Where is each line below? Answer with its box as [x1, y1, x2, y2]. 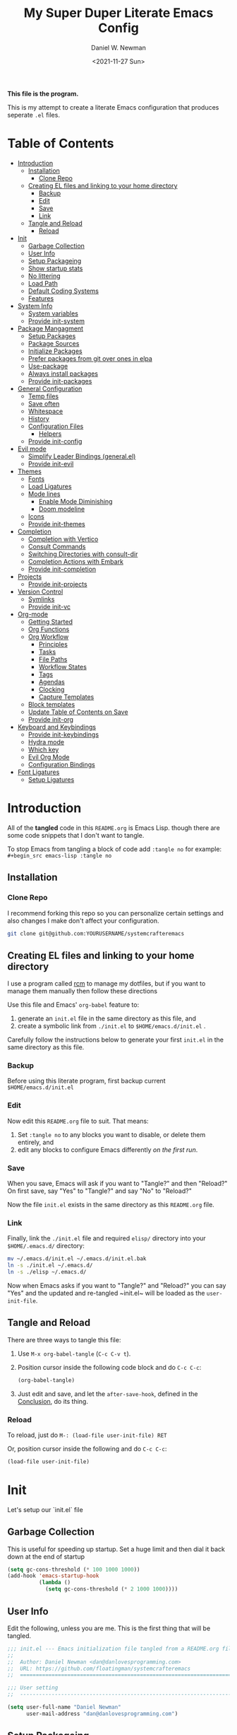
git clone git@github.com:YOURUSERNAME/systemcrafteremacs [7, 930, 185, 937]
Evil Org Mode [28, 752, 70, 761]
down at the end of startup [7, 1552, 85, 1561]
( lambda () [38, 1579, 71, 1586]
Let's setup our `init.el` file [7, 1505, 83, 1514]
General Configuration [17, 384, 83, 393]
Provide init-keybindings [28, 730, 99, 739]
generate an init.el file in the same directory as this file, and [17, 1014, 196, 1023]
